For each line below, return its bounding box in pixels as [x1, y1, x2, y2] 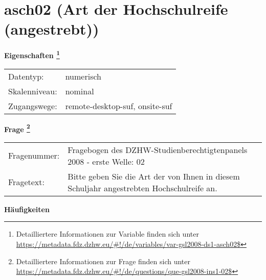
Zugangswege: [8, 99, 57, 112]
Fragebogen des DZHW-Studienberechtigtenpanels [68, 143, 248, 156]
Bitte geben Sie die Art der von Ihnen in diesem [68, 170, 240, 182]
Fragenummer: [8, 149, 60, 162]
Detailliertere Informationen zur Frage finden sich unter [16, 256, 191, 266]
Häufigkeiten [4, 203, 50, 214]
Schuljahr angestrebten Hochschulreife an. [68, 182, 217, 194]
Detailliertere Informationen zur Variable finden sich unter [16, 228, 199, 239]
